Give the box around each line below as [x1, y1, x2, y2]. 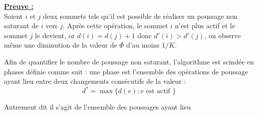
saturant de [4, 20, 39, 31]
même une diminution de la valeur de [4, 40, 117, 50]
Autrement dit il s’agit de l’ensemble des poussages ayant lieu [4, 102, 191, 112]
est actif [146, 88, 170, 95]
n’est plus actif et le [175, 20, 235, 31]
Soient [4, 10, 23, 21]
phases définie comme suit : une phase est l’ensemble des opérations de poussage [4, 66, 248, 76]
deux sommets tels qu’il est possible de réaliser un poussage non [43, 10, 238, 21]
